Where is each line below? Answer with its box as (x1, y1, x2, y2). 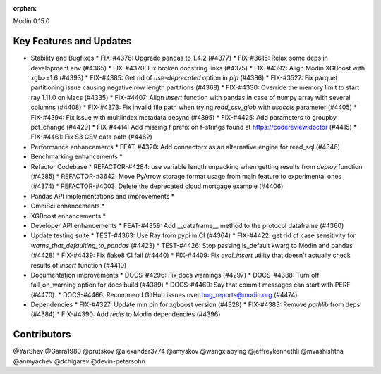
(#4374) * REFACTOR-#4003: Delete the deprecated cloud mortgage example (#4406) (30, 182, 284, 190)
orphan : (13, 4, 37, 12)
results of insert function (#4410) (30, 261, 127, 269)
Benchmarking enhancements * (30, 152, 123, 161)
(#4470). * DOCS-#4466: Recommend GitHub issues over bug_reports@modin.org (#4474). (30, 290, 300, 299)
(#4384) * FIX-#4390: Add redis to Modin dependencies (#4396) (30, 310, 221, 318)
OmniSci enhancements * (30, 201, 105, 211)
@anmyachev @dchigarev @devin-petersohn (13, 356, 146, 366)
